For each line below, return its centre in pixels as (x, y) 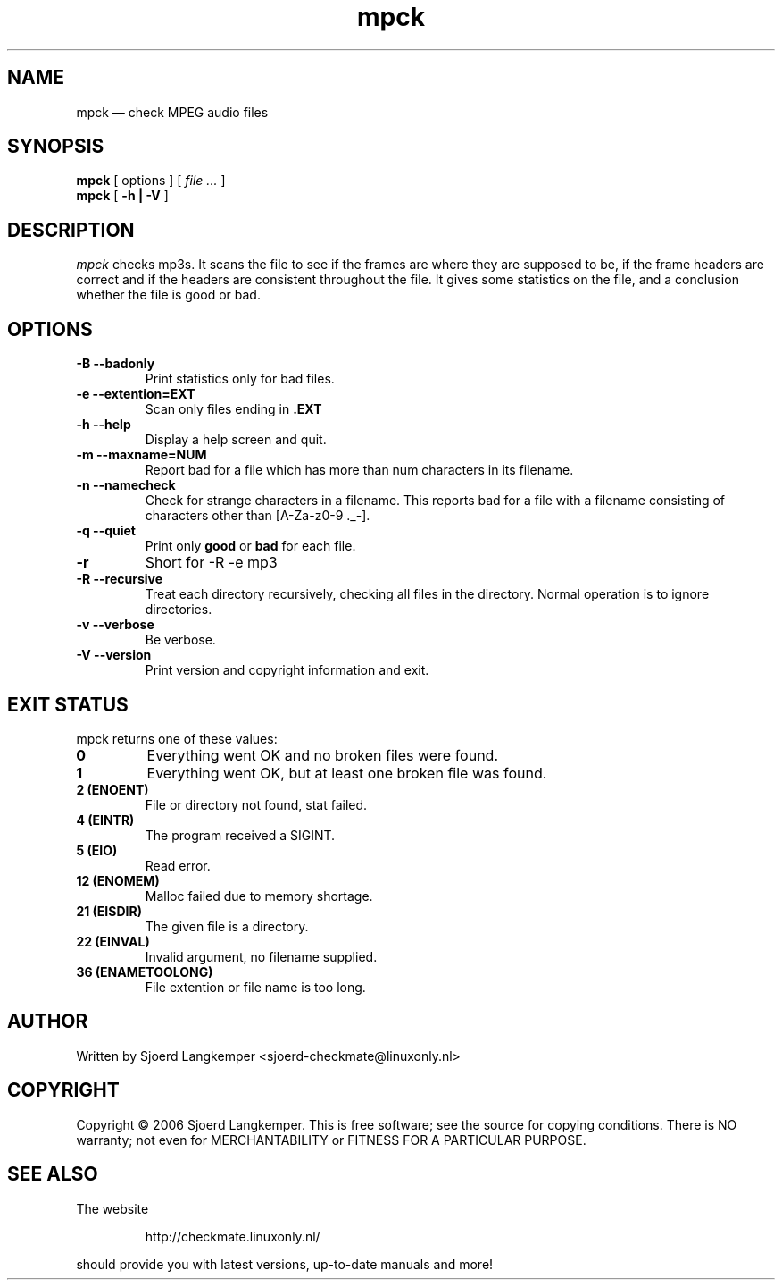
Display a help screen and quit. (236, 440)
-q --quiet (106, 531)
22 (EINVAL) (113, 941)
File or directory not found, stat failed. (256, 804)
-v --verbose (115, 625)
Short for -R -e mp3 (211, 563)
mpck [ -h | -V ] (122, 196)
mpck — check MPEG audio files (172, 112)
